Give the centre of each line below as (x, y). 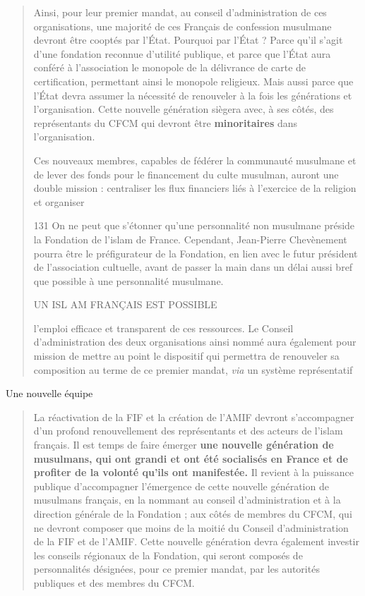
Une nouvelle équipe (49, 393)
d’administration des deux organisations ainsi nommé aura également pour (195, 342)
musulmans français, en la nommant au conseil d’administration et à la (187, 500)
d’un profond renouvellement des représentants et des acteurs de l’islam (188, 431)
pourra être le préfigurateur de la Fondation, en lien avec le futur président (196, 253)
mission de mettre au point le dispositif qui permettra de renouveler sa (186, 356)
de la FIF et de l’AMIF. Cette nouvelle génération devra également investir (196, 541)
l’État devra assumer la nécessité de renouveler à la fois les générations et (193, 95)
